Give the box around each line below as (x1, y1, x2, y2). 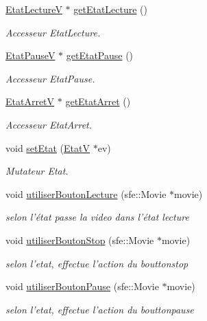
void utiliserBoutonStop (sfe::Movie (5, 232, 154, 247)
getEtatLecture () (73, 2, 148, 16)
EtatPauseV (5, 48, 56, 63)
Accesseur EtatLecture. (5, 25, 101, 39)
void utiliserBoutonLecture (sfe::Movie (5, 186, 167, 201)
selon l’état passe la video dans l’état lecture (5, 210, 189, 224)
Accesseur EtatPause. (5, 71, 95, 85)
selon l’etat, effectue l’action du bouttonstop (5, 256, 188, 270)
